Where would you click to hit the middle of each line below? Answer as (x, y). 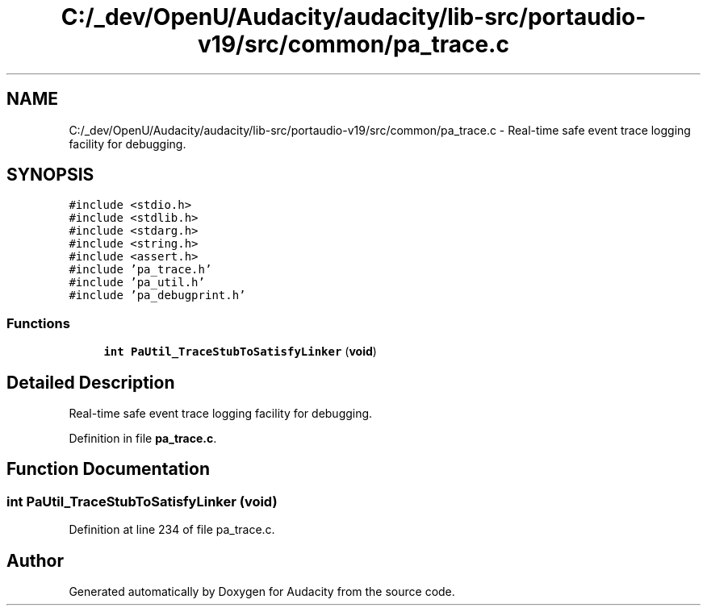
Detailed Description (91, 382)
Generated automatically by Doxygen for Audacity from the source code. (262, 592)
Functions (38, 323)
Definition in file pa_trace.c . (143, 439)
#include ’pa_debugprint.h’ (157, 296)
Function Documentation (108, 469)
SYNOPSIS (50, 175)
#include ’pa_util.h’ (137, 283)
